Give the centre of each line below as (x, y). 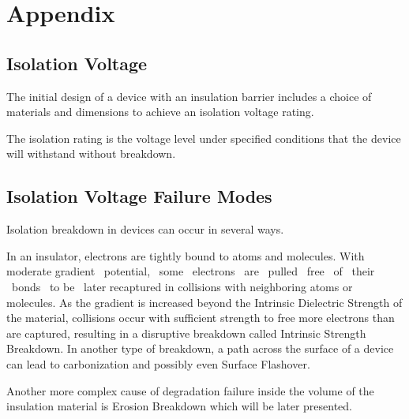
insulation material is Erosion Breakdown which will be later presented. (180, 406)
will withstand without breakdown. (91, 153)
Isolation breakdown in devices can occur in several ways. (145, 229)
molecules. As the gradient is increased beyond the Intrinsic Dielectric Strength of (204, 302)
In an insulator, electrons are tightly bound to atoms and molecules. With (186, 255)
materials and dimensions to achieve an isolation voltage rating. (160, 112)
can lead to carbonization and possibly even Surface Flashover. (158, 363)
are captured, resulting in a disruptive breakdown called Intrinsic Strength (186, 333)
